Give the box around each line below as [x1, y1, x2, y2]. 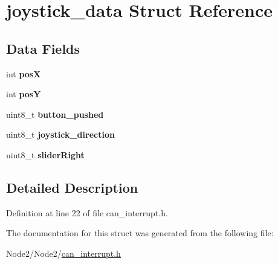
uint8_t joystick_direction [6, 128, 115, 141]
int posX [6, 67, 41, 80]
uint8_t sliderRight [6, 148, 85, 161]
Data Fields [6, 39, 80, 57]
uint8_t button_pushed [6, 108, 104, 120]
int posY [6, 88, 41, 100]
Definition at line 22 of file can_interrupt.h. [6, 206, 168, 219]
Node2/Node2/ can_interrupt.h [6, 246, 121, 259]
